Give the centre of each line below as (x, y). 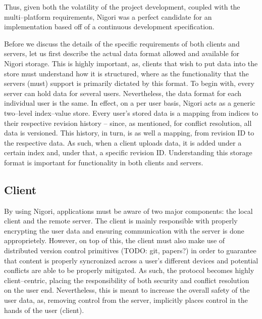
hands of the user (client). (44, 310)
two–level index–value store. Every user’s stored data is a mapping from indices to (131, 112)
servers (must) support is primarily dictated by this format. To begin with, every (129, 83)
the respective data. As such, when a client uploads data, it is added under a (123, 142)
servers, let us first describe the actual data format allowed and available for (122, 53)
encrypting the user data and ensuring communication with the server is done (124, 230)
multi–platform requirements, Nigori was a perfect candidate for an (108, 16)
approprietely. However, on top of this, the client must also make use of (115, 240)
